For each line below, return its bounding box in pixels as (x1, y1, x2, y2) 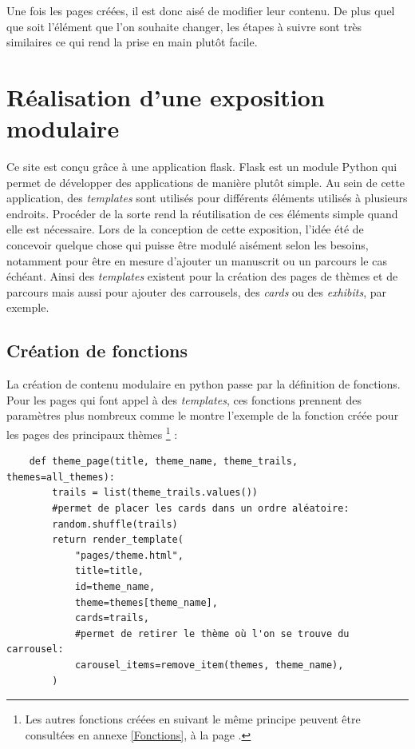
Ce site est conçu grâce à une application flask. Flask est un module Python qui (6, 158, 397, 175)
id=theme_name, (74, 581, 156, 593)
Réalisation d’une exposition (6, 80, 325, 113)
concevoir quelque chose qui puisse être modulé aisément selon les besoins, (6, 237, 369, 253)
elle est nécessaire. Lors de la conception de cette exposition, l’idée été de (6, 221, 364, 237)
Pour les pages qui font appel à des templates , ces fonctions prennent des (6, 391, 362, 408)
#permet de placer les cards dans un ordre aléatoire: (52, 503, 350, 515)
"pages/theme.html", (74, 549, 184, 561)
